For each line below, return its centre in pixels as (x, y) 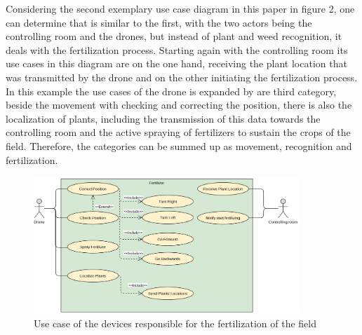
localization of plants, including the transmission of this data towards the (163, 118)
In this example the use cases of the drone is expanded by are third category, (171, 91)
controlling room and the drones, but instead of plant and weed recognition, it (174, 36)
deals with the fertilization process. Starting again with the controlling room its (177, 49)
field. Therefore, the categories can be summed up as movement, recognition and (179, 145)
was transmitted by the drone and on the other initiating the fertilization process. (182, 77)
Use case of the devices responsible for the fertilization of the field (175, 323)
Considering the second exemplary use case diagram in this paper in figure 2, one (180, 8)
